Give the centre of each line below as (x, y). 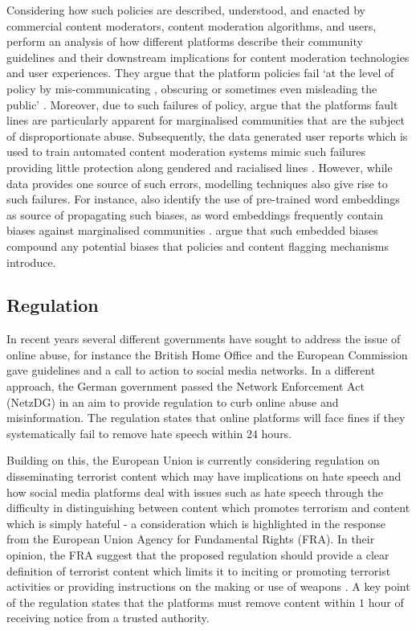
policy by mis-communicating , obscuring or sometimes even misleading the (192, 88)
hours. (277, 433)
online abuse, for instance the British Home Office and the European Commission (207, 354)
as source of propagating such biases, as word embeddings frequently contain (195, 214)
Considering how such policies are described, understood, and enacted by (186, 10)
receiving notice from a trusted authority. (108, 618)
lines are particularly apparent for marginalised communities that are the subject (206, 120)
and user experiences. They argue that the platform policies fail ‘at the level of (200, 73)
